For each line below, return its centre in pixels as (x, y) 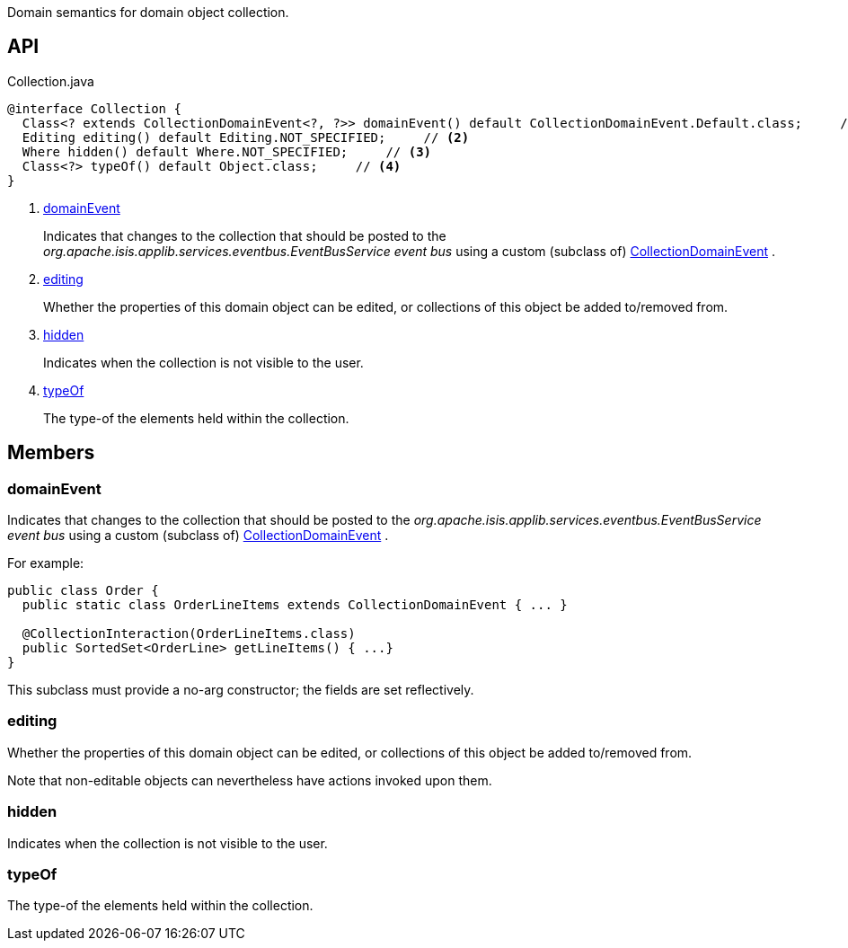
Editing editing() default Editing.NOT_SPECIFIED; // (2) (246, 137)
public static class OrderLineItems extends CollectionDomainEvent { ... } (295, 605)
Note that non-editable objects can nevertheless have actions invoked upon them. (250, 780)
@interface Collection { (94, 108)
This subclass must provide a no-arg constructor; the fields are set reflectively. (241, 690)
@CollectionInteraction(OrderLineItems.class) (189, 634)
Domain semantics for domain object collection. (148, 12)
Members (51, 453)
